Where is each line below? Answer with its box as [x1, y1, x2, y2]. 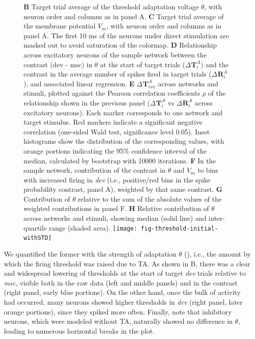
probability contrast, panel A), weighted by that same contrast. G [24, 184, 223, 194]
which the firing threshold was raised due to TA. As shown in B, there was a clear [4, 258, 251, 268]
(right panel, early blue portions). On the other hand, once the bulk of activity [4, 287, 241, 297]
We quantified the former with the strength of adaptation [4, 248, 177, 259]
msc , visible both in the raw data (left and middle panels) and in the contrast [4, 277, 238, 287]
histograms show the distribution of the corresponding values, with [24, 136, 224, 146]
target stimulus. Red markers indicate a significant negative [24, 117, 203, 127]
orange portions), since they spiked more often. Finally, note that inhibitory [4, 306, 232, 316]
